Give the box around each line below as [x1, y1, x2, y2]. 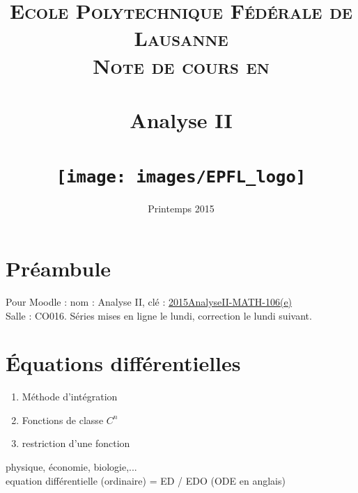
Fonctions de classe [22, 412, 104, 427]
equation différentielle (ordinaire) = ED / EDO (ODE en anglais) [6, 473, 286, 487]
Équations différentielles [6, 349, 241, 377]
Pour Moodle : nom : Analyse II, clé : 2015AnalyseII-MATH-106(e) [6, 294, 293, 308]
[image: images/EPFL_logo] [56, 167, 306, 187]
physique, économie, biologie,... [6, 460, 137, 474]
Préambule [6, 253, 111, 282]
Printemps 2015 [148, 201, 215, 216]
